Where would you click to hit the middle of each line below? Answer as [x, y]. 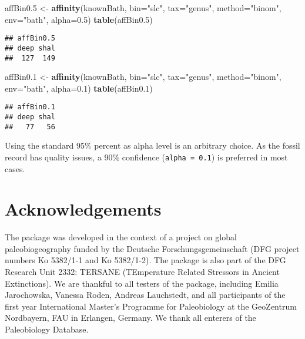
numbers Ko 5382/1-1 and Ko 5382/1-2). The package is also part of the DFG [145, 260]
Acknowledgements [83, 209]
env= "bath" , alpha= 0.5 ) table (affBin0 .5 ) [79, 19]
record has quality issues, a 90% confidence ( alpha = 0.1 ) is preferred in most [146, 157]
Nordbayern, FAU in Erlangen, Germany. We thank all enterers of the [130, 318]
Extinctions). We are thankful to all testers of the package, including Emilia [142, 283]
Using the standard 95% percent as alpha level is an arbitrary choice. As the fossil [152, 145]
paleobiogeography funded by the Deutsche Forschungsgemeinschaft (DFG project [152, 248]
